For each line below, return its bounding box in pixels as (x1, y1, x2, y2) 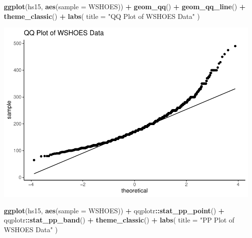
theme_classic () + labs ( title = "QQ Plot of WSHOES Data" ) (4, 11, 200, 21)
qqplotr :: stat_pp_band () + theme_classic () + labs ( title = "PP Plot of (4, 215, 235, 225)
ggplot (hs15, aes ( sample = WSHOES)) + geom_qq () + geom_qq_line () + (4, 1, 246, 11)
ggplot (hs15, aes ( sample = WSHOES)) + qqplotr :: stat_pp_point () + (4, 205, 225, 215)
